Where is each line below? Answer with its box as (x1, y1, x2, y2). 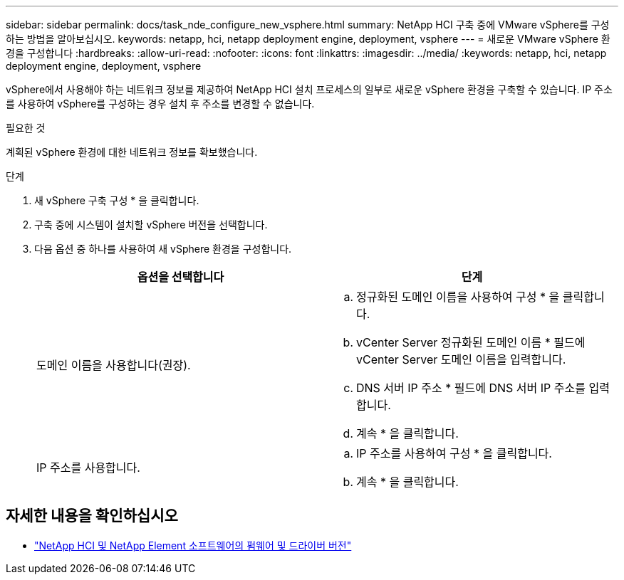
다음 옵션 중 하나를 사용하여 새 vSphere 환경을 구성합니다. (34, 243, 292, 255)
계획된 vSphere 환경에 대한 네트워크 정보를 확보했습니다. (6, 146, 258, 158)
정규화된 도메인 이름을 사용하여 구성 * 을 (356, 290, 560, 304)
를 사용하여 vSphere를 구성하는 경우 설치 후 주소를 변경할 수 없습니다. (6, 97, 315, 110)
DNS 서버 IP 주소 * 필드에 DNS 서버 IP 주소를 (356, 381, 586, 395)
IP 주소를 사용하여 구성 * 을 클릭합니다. (356, 446, 552, 460)
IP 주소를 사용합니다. (36, 460, 140, 475)
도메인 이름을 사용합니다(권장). (36, 358, 191, 372)
